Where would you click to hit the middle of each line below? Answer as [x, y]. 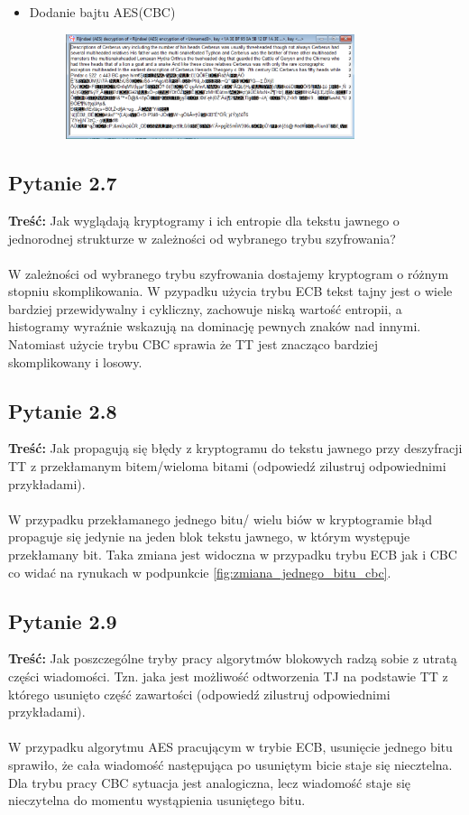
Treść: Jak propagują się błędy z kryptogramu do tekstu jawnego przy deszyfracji [235, 448]
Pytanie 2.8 [63, 410]
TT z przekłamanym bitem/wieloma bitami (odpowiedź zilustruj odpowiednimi [227, 466]
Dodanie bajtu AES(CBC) [102, 12]
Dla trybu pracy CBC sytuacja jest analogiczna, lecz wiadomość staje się [210, 782]
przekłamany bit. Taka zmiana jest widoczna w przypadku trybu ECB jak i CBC [233, 555]
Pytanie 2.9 [63, 621]
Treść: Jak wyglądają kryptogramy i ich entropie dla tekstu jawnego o [204, 220]
